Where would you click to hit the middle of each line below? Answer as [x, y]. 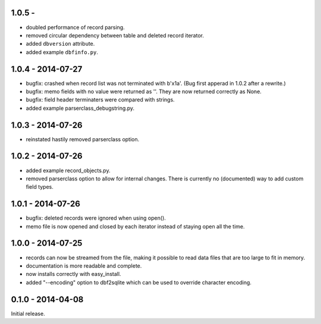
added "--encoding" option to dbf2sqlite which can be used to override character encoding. [139, 282]
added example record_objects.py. [68, 170]
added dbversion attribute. [60, 44]
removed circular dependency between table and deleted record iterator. [115, 35]
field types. [40, 187]
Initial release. [28, 313]
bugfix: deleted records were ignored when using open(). [96, 218]
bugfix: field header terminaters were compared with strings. [100, 100]
